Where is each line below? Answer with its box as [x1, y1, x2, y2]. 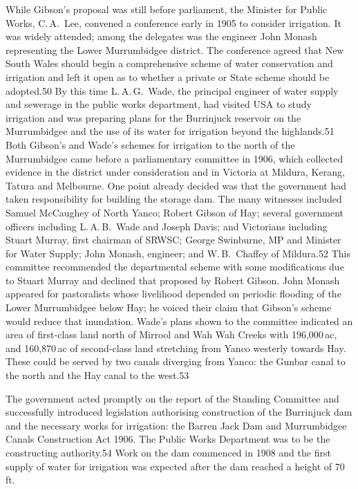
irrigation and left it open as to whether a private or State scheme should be [6, 69, 330, 84]
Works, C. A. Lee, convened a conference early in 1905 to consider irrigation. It [6, 15, 341, 30]
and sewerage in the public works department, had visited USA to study [6, 97, 312, 111]
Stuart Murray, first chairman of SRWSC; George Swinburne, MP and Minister [6, 232, 341, 247]
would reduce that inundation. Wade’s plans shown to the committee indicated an [6, 313, 353, 328]
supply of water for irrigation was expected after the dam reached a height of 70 [6, 459, 345, 473]
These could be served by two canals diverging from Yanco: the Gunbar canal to [6, 354, 346, 369]
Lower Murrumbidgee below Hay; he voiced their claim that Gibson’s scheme [6, 300, 332, 315]
